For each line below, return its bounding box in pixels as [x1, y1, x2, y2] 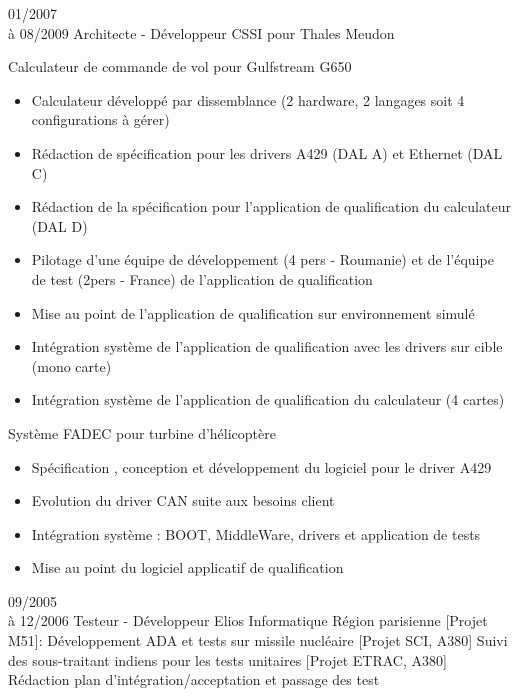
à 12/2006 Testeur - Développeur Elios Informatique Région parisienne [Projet [8, 610, 488, 631]
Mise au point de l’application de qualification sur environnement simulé [31, 302, 475, 323]
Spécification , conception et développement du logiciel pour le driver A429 [31, 456, 492, 477]
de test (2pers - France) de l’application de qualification [31, 268, 373, 289]
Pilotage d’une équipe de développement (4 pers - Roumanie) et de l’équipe [31, 249, 494, 270]
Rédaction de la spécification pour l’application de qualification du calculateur [31, 196, 511, 217]
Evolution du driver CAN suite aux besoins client [31, 490, 335, 511]
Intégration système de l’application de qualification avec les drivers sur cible [31, 336, 503, 357]
